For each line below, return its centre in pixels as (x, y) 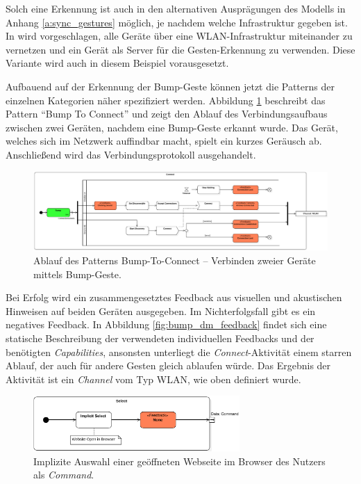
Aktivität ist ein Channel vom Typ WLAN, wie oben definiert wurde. (153, 379)
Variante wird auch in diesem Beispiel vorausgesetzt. (117, 63)
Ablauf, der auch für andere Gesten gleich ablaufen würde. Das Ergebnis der (168, 365)
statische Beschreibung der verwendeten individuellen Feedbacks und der (160, 338)
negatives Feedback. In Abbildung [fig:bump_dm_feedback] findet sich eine (166, 324)
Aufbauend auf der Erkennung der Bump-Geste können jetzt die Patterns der (170, 86)
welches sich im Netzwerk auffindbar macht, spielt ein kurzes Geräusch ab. (164, 141)
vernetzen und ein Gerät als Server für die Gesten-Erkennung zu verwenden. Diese (180, 49)
